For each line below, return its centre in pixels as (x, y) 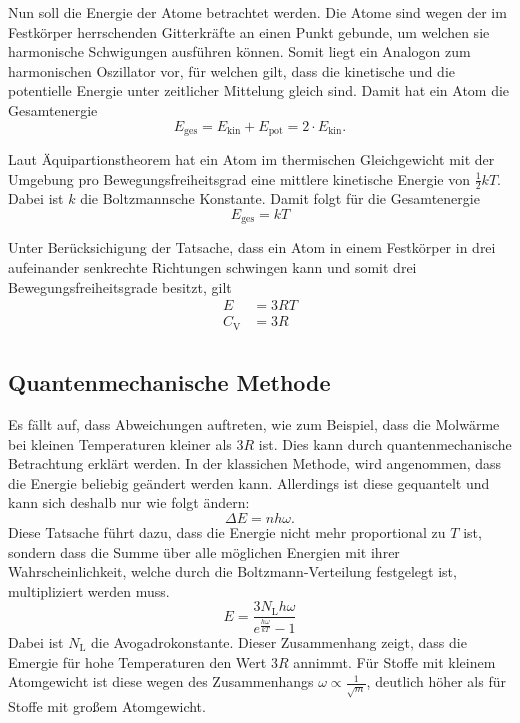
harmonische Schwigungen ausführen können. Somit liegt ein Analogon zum (239, 51)
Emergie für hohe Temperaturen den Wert (137, 661)
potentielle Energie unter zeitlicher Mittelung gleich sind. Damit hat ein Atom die (259, 90)
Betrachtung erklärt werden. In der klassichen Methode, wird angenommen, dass (255, 463)
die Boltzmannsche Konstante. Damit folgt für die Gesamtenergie (280, 198)
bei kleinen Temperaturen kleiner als (120, 443)
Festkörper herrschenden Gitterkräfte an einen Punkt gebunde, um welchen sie (249, 31)
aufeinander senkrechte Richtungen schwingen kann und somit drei (212, 267)
